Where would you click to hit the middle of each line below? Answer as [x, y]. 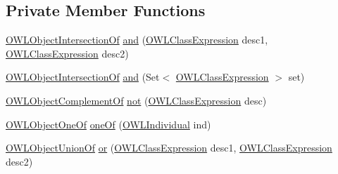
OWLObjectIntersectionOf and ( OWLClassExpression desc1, [137, 40]
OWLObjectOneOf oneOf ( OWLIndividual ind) [108, 124]
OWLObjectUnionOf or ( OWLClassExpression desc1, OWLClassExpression [169, 148]
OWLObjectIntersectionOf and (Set [83, 77]
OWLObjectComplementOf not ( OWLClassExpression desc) [136, 100]
